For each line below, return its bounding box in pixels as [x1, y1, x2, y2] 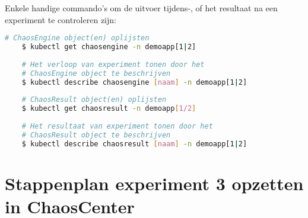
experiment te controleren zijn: [5, 13, 116, 25]
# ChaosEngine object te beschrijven [21, 69, 171, 78]
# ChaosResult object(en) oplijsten [21, 95, 167, 104]
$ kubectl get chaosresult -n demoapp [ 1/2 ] [21, 104, 196, 113]
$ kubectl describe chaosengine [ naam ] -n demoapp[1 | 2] [21, 78, 247, 86]
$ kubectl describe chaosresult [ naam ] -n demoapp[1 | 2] [21, 139, 247, 148]
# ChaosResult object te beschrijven [21, 130, 171, 139]
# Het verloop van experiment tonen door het [21, 60, 205, 69]
